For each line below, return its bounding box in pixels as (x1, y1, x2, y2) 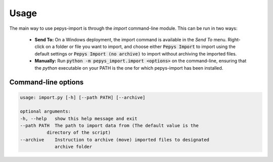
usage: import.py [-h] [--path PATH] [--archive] (20, 94, 146, 100)
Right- (227, 36, 241, 42)
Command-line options (9, 78, 84, 87)
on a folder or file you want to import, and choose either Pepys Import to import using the (45, 43, 236, 50)
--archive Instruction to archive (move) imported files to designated (20, 137, 210, 142)
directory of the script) (46, 130, 111, 136)
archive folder (55, 144, 93, 150)
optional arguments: (20, 109, 71, 115)
